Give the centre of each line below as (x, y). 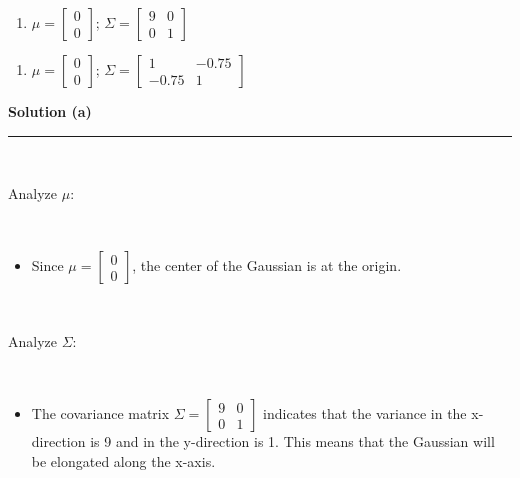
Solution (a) (50, 111)
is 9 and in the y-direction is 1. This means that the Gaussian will (292, 441)
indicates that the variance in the (365, 413)
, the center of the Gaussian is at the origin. (267, 265)
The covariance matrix (100, 413)
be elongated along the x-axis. (123, 460)
